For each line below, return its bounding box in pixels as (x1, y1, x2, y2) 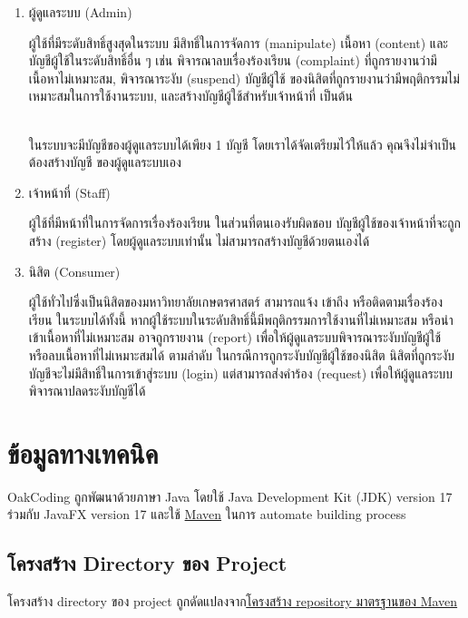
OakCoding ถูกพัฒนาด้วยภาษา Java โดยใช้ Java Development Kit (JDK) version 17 (7, 486, 453, 505)
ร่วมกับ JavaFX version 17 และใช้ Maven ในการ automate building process (7, 505, 406, 524)
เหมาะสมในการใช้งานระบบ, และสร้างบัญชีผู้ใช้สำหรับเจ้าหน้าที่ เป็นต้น (28, 86, 353, 105)
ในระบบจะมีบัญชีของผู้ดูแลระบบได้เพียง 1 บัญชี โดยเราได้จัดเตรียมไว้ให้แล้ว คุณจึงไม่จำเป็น (28, 134, 456, 153)
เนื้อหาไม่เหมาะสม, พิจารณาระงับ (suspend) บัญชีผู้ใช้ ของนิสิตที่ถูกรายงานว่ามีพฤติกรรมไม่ (28, 68, 460, 87)
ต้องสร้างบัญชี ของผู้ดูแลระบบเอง (28, 152, 181, 172)
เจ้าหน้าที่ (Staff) (28, 182, 111, 201)
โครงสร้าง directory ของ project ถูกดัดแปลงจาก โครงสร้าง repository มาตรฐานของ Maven (7, 592, 458, 611)
